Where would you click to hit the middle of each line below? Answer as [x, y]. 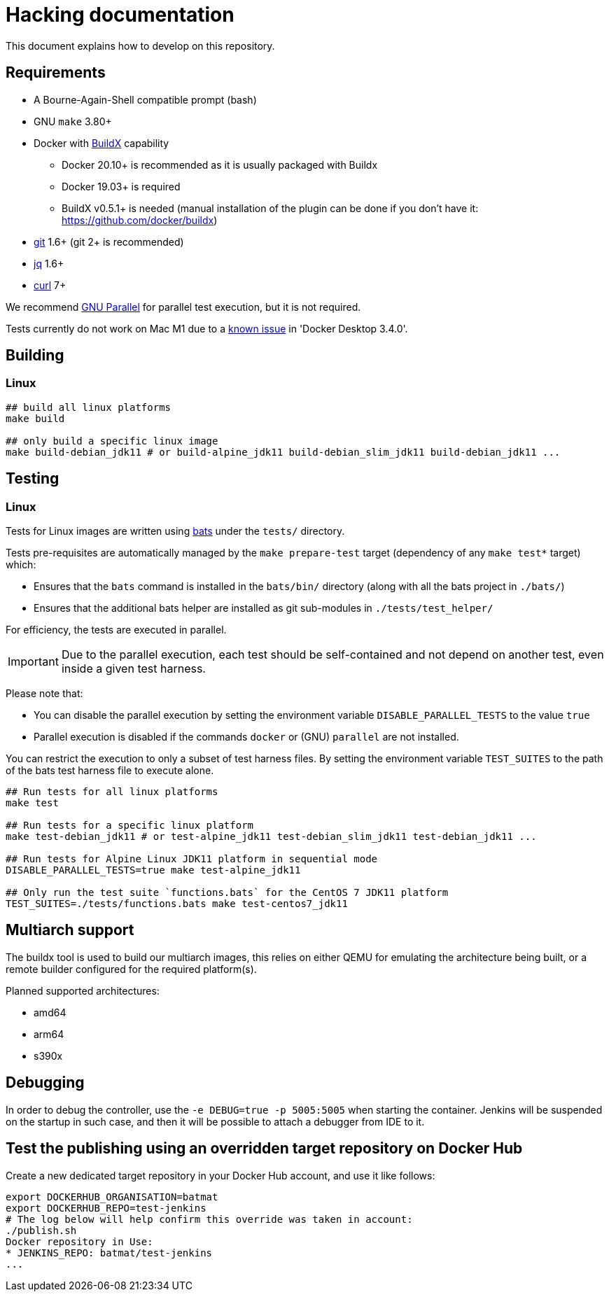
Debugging [45, 1083]
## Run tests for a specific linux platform [130, 826]
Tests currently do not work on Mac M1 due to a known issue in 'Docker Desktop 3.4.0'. [207, 328]
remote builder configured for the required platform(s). [131, 969]
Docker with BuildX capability [101, 143]
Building [35, 356]
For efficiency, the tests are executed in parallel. [116, 630]
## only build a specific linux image [112, 441]
